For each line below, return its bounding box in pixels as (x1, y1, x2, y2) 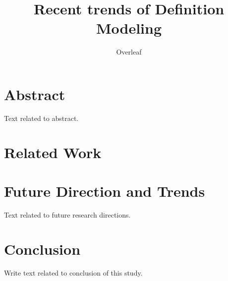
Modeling (96, 18, 162, 38)
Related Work (4, 142, 102, 162)
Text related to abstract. (4, 112, 79, 123)
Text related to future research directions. (4, 209, 131, 220)
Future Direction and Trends (4, 181, 205, 201)
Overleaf (116, 47, 142, 57)
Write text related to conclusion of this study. (4, 267, 143, 278)
